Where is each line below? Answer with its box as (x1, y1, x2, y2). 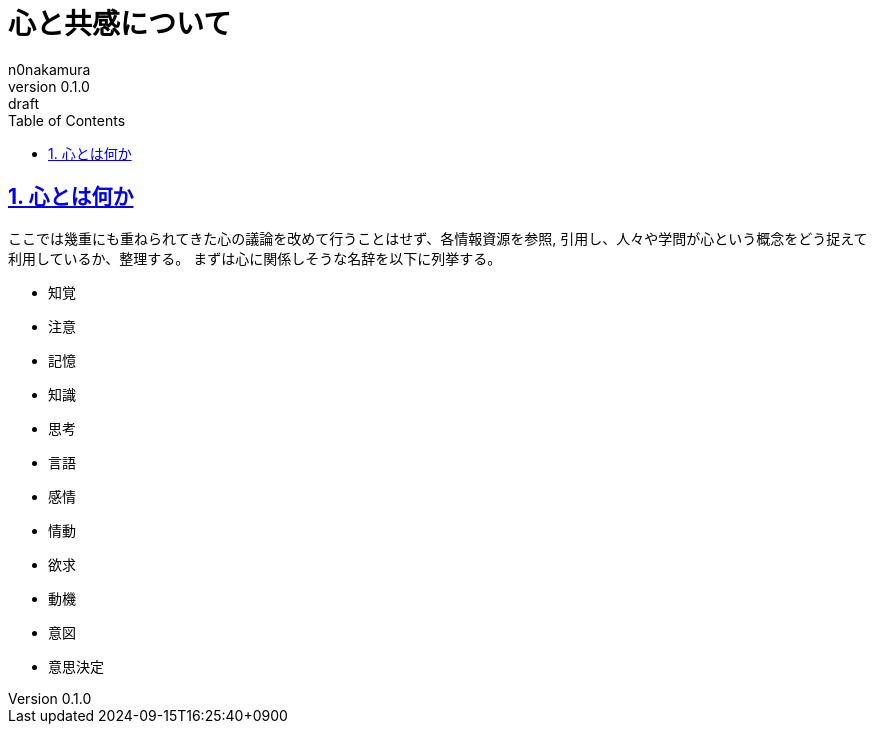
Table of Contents (8, 111, 126, 129)
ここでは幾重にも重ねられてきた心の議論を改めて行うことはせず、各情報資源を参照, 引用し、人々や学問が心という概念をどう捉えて (8, 229, 868, 247)
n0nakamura (8, 60, 91, 78)
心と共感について (8, 7, 232, 41)
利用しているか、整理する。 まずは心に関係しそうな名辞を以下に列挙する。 (8, 249, 502, 267)
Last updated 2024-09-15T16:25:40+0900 (8, 706, 288, 724)
